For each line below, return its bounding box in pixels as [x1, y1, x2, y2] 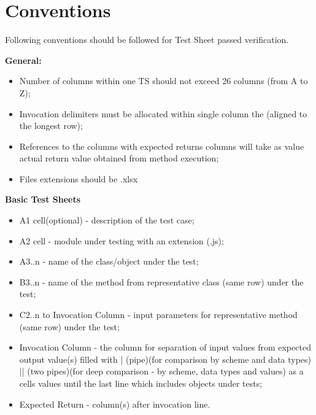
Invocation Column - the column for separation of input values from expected [19, 341, 311, 354]
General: [5, 53, 42, 66]
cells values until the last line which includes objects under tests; [19, 377, 263, 389]
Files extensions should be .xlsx [19, 172, 138, 185]
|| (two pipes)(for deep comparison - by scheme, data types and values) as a [19, 365, 304, 378]
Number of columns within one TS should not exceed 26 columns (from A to [19, 74, 308, 87]
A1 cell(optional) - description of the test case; [19, 214, 195, 227]
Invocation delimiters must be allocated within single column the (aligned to [19, 107, 307, 120]
